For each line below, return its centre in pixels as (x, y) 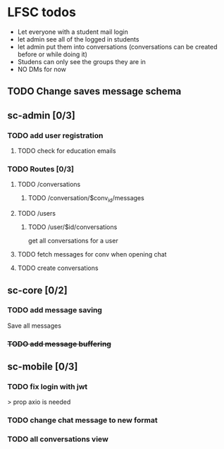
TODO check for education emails (67, 151)
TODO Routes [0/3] (41, 168)
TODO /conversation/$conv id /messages (86, 199)
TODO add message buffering (59, 344)
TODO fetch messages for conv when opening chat (92, 254)
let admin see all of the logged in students (78, 39)
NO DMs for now (42, 69)
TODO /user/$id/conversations (73, 227)
